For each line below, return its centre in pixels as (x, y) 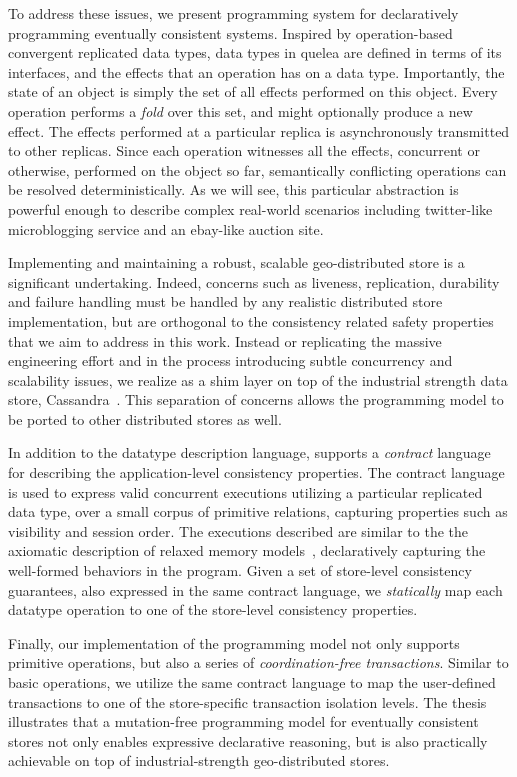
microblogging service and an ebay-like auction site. (166, 228)
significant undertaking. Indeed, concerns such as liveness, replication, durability (254, 281)
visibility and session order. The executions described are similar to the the (238, 530)
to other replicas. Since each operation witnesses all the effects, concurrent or (244, 150)
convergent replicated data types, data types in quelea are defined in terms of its (255, 52)
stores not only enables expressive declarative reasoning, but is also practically (248, 740)
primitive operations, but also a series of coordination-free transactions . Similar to (258, 662)
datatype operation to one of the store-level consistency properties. (213, 609)
